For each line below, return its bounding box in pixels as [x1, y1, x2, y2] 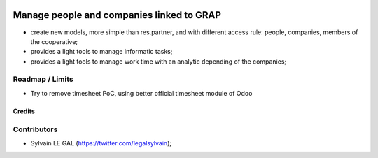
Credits [13, 107, 35, 115]
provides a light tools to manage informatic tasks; [30, 48, 173, 56]
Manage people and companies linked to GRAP [13, 9, 222, 21]
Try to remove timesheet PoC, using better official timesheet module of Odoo [30, 89, 253, 97]
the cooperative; [30, 37, 78, 45]
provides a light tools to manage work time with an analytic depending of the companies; [30, 57, 287, 66]
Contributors [13, 124, 58, 134]
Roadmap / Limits [13, 74, 73, 84]
